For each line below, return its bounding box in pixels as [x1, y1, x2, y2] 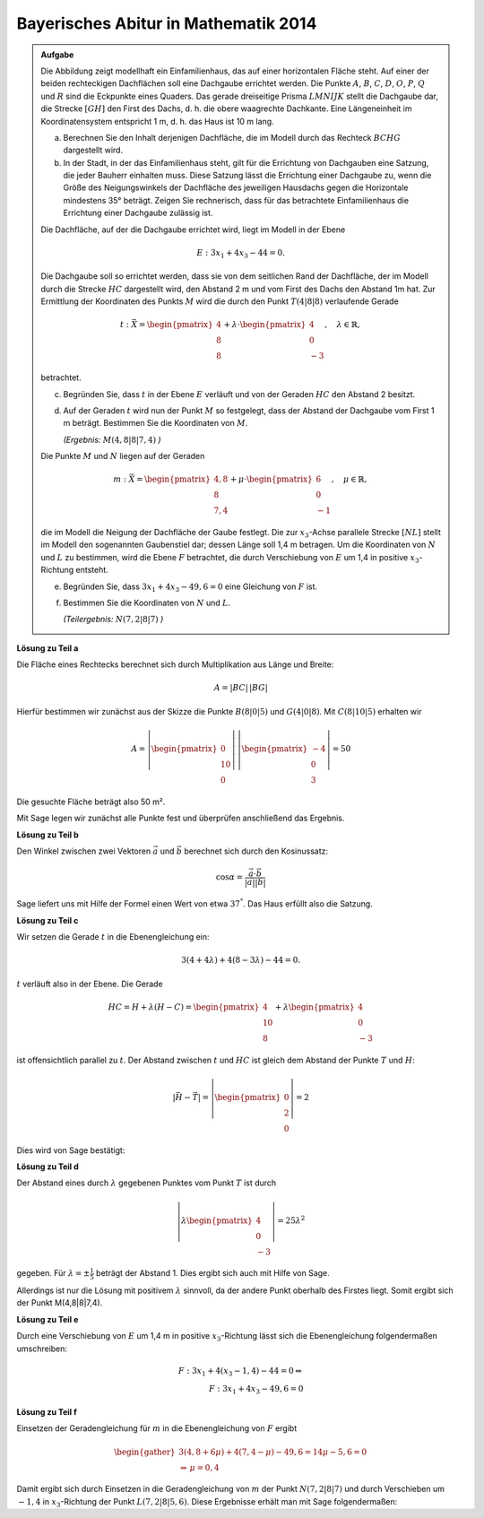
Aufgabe [40, 49, 74, 60]
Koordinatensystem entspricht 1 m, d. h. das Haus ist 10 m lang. [40, 116, 274, 126]
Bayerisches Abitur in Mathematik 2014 [16, 13, 317, 33]
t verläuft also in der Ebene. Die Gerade [16, 978, 163, 989]
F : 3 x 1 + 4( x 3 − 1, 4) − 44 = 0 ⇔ [177, 1366, 302, 1378]
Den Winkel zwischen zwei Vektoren [16, 846, 151, 856]
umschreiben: [16, 1343, 67, 1354]
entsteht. [75, 565, 109, 576]
